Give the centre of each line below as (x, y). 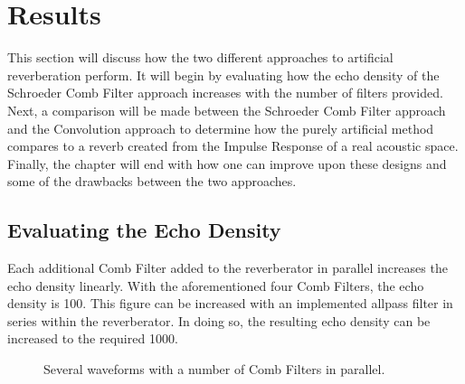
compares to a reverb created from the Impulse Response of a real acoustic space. (233, 146)
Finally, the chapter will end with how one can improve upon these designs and (227, 163)
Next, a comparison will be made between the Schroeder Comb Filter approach (227, 110)
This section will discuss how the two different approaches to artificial (200, 57)
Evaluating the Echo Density (144, 230)
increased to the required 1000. (93, 338)
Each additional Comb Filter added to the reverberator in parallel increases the (228, 268)
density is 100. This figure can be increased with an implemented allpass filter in (230, 303)
